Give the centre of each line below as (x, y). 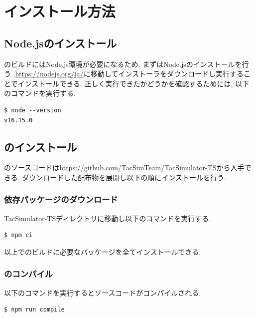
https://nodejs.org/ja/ (49, 74)
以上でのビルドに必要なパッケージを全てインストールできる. (103, 251)
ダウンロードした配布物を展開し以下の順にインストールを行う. (124, 177)
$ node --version (33, 110)
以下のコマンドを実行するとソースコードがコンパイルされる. (103, 292)
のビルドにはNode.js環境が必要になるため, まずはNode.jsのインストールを (123, 64)
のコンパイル (29, 274)
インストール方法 (60, 11)
